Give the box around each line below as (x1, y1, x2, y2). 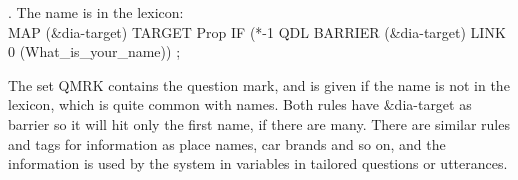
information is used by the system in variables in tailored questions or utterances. (8, 153, 508, 174)
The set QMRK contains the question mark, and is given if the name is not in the (8, 74, 510, 95)
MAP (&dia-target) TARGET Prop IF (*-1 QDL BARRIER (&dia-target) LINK (8, 21, 506, 42)
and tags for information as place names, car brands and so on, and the (8, 133, 446, 154)
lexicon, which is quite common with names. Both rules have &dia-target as (8, 94, 472, 115)
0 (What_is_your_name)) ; (8, 41, 181, 62)
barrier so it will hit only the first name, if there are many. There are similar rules (8, 113, 510, 134)
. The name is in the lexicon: (8, 2, 184, 22)
